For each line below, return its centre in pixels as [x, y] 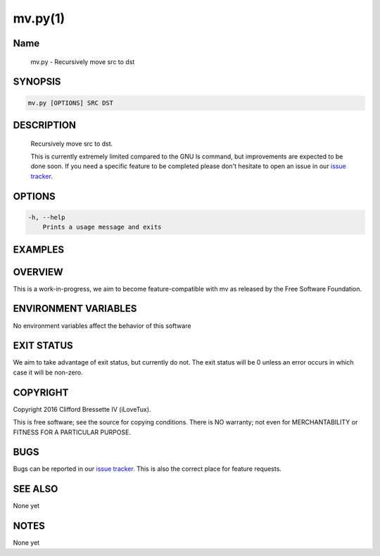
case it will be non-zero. [48, 372]
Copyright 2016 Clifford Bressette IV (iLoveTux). [82, 409]
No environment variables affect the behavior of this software [102, 326]
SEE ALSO [36, 489]
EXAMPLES [39, 249]
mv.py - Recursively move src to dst [83, 62]
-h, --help [46, 217]
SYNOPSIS [37, 82]
